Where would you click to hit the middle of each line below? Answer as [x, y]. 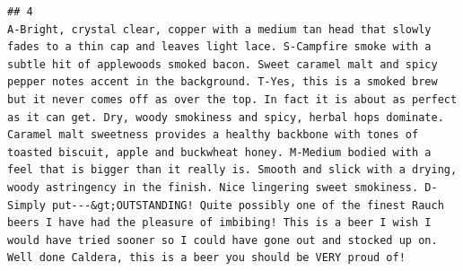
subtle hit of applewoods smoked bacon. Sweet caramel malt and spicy [223, 64]
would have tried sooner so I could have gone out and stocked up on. [223, 240]
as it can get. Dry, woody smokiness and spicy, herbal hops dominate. [226, 117]
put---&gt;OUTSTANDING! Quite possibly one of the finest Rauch [248, 205]
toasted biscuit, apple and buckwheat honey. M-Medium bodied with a [219, 152]
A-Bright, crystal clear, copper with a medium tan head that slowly [219, 29]
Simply [26, 205]
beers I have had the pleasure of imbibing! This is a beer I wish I [219, 223]
